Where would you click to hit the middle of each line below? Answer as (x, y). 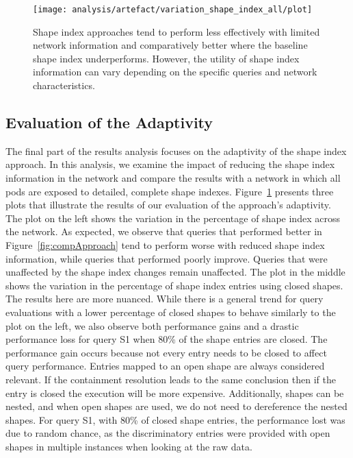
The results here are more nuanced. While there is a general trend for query (165, 299)
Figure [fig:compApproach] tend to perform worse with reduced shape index (165, 244)
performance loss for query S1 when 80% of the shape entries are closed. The (167, 339)
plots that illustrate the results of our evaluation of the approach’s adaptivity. (168, 205)
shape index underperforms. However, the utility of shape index (166, 58)
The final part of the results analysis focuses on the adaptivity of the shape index (176, 150)
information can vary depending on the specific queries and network (175, 72)
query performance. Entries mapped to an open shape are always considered (165, 366)
